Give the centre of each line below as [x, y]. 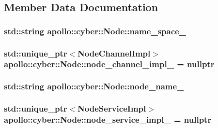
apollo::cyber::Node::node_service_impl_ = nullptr [108, 120]
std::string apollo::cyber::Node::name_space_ [95, 31]
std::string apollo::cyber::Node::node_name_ [94, 86]
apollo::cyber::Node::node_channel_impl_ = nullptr [109, 64]
